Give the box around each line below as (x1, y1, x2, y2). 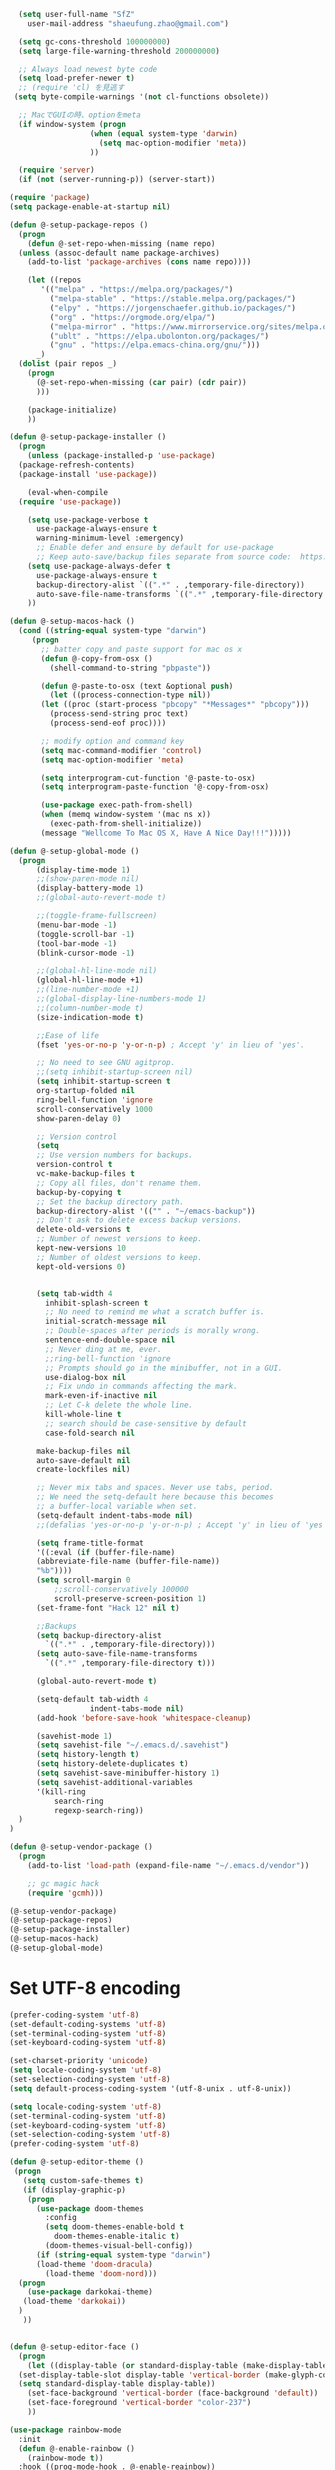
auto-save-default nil (35, 1455, 131, 1465)
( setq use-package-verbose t (27, 515, 149, 525)
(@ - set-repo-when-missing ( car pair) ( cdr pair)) (35, 377, 247, 387)
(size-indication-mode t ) (35, 1012, 144, 1022)
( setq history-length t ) (35, 1750, 140, 1760)
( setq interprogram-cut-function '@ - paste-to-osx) (40, 773, 256, 783)
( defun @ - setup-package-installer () (9, 432, 167, 442)
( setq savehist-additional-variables (35, 1777, 194, 1787)
